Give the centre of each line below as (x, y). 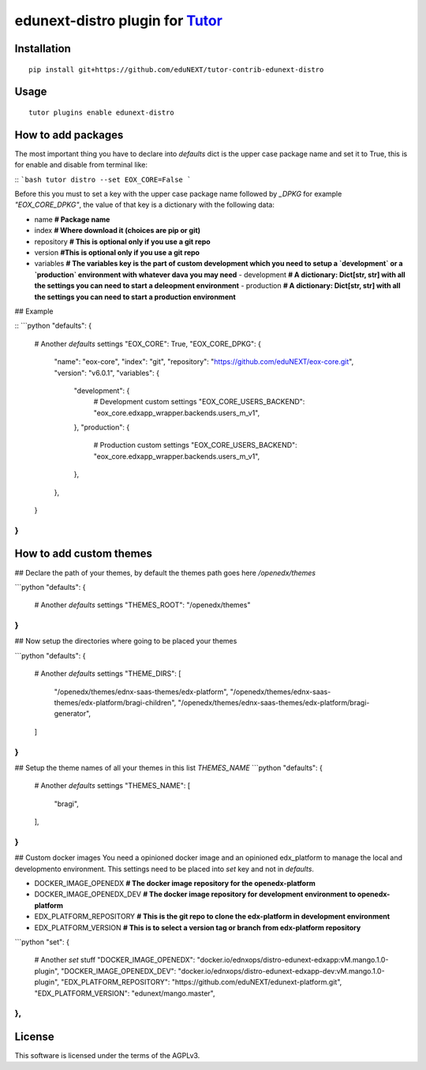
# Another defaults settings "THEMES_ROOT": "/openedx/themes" (142, 605)
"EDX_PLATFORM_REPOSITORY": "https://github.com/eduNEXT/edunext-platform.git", (201, 982)
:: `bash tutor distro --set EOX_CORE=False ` (103, 179)
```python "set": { (42, 942)
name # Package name (72, 219)
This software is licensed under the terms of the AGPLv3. (107, 1055)
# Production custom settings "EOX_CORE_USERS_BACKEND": (195, 445)
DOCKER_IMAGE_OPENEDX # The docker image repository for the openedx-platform (175, 883)
